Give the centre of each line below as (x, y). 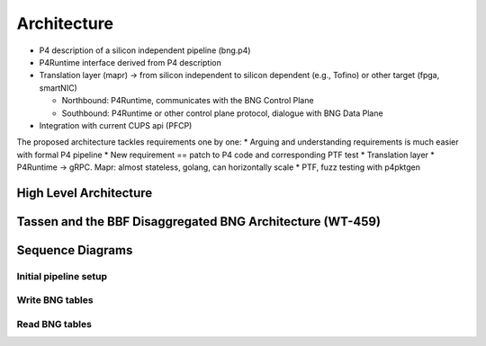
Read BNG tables (54, 324)
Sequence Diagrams (75, 250)
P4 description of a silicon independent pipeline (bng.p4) (145, 50)
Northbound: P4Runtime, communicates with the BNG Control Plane (188, 101)
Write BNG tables (55, 300)
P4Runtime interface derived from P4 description (130, 62)
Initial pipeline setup (62, 276)
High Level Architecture (85, 193)
